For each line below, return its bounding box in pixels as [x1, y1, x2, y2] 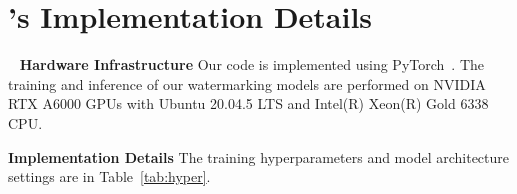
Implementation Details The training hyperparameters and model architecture [8, 146, 510, 167]
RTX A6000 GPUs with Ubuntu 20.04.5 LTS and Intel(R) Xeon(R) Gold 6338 [8, 93, 489, 114]
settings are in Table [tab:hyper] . [8, 166, 211, 187]
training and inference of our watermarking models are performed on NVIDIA [8, 73, 486, 94]
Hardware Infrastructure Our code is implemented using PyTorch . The [19, 54, 484, 75]
